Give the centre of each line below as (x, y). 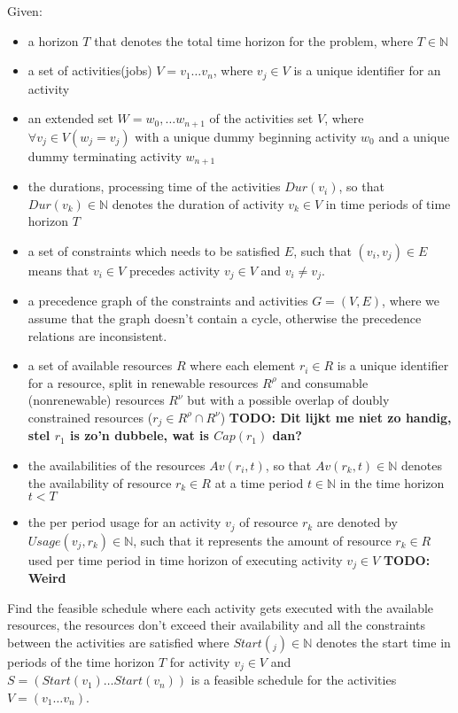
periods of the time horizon (81, 661)
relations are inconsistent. (97, 335)
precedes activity (175, 270)
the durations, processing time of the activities (154, 186)
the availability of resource (100, 482)
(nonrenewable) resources (96, 400)
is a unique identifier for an (367, 70)
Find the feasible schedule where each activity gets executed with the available (221, 607)
